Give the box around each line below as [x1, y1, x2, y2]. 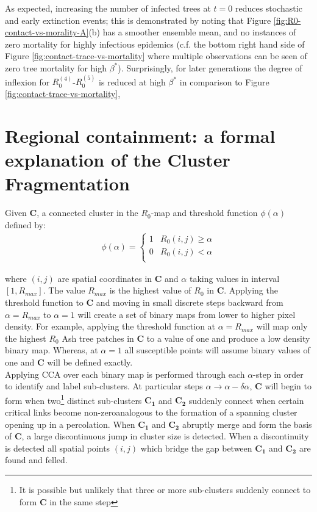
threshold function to [5, 296, 84, 309]
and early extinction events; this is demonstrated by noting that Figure [5, 13, 271, 26]
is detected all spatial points [5, 441, 110, 454]
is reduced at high [99, 75, 166, 88]
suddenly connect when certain [188, 394, 304, 406]
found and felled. [5, 453, 68, 466]
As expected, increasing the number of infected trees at [5, 2, 211, 14]
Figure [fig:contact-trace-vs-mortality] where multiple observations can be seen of [5, 49, 307, 62]
